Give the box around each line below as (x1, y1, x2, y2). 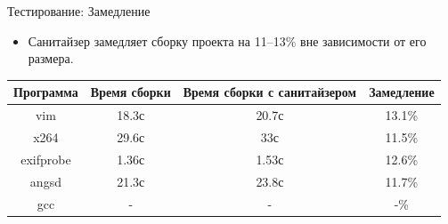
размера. (28, 49, 74, 68)
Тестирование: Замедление (7, 2, 151, 20)
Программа (13, 83, 78, 101)
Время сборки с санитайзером (183, 83, 357, 101)
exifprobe (20, 149, 71, 168)
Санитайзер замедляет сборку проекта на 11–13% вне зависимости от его (28, 31, 427, 50)
